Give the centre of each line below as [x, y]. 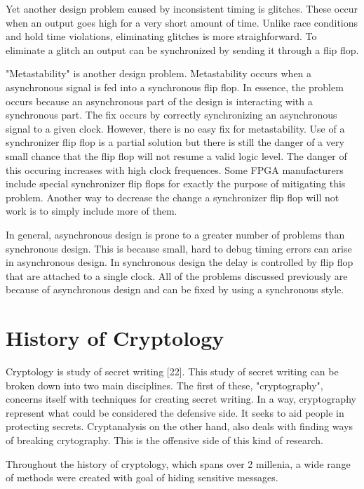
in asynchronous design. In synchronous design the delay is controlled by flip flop [180, 262]
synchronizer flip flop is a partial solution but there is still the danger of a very [175, 142]
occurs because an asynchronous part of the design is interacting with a [159, 101]
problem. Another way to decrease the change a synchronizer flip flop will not [173, 197]
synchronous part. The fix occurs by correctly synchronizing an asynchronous [171, 115]
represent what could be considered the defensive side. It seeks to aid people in [175, 412]
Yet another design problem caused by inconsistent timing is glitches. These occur [182, 8]
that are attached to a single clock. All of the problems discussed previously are [177, 275]
